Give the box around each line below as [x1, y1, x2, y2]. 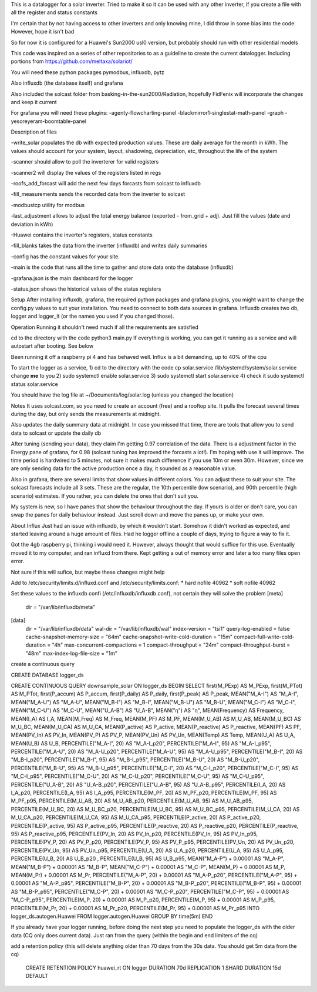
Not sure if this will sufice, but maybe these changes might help [11, 568, 165, 575]
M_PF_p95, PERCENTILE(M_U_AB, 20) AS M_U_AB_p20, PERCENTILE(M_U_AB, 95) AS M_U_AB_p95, [11, 797, 254, 804]
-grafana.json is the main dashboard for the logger [11, 274, 133, 282]
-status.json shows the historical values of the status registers [11, 285, 161, 292]
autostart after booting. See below [11, 342, 94, 349]
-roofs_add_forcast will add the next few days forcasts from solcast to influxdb [11, 180, 201, 187]
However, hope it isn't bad [11, 28, 75, 35]
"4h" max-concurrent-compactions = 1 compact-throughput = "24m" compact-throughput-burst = [52, 641, 291, 648]
